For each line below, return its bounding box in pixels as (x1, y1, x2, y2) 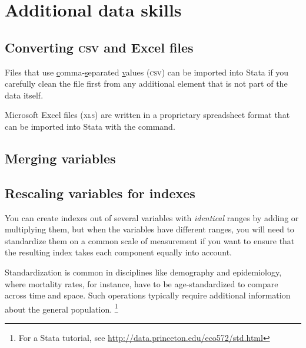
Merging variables (5, 149, 116, 167)
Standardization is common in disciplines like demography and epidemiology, (5, 265, 282, 278)
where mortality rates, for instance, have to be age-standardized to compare (5, 277, 278, 290)
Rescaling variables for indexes (5, 183, 195, 202)
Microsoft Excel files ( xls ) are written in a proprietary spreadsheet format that (5, 109, 290, 121)
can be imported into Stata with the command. (5, 120, 175, 132)
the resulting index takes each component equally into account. (5, 246, 232, 258)
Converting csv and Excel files (5, 38, 194, 56)
